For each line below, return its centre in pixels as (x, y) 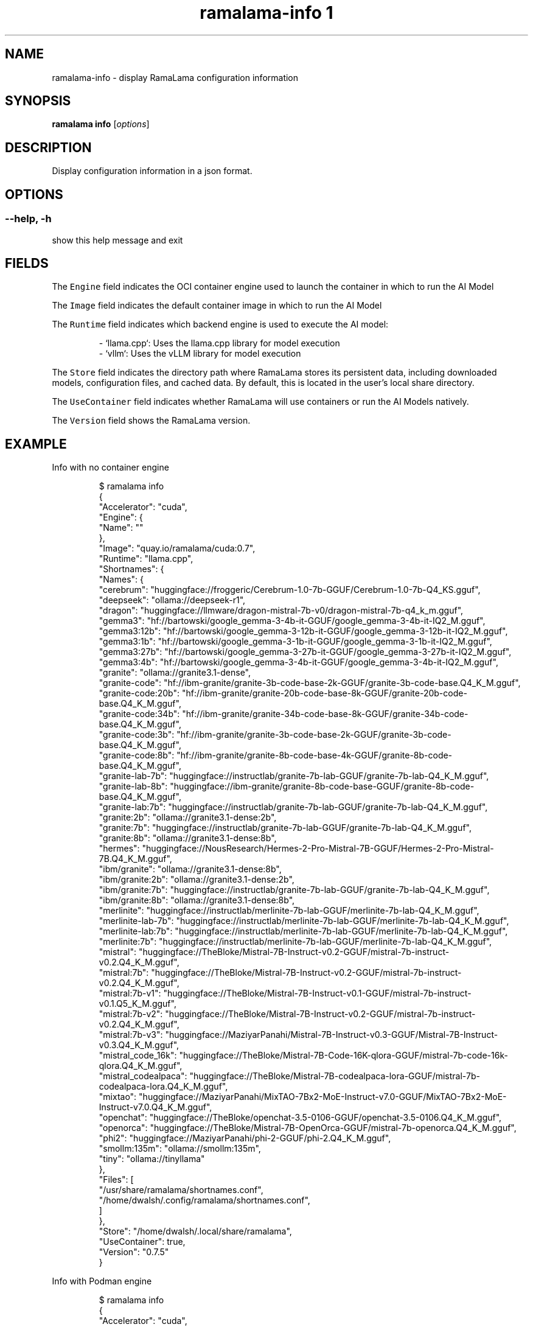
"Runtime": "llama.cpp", (146, 559)
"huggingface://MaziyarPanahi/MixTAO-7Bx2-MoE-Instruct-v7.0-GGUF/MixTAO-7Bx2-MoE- (323, 1097)
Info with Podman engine (102, 1281)
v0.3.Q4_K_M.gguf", (139, 1045)
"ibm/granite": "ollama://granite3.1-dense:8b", (190, 869)
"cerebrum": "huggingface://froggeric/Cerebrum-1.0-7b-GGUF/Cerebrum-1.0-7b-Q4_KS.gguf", (290, 590)
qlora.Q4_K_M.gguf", (141, 1066)
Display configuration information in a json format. (152, 171)
